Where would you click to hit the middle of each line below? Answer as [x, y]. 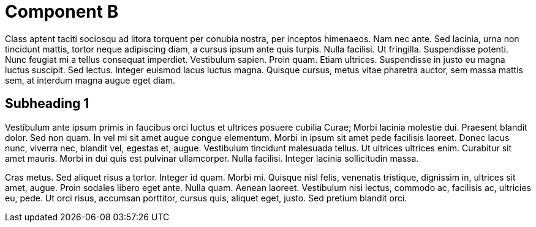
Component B [62, 12]
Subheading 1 [47, 104]
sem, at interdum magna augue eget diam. [90, 80]
